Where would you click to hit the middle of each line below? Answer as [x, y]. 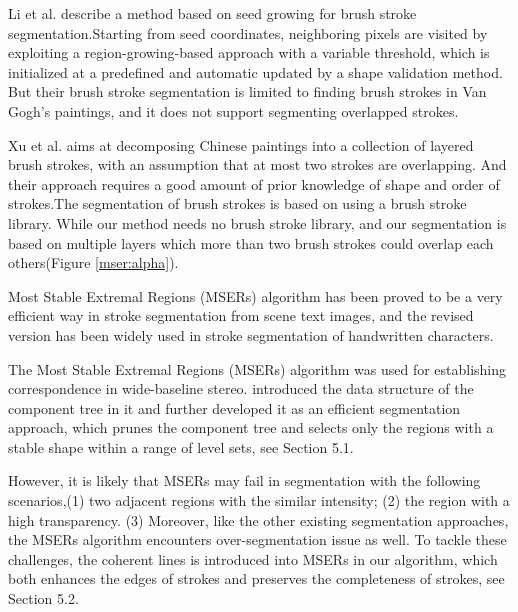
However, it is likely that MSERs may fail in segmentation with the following [244, 480]
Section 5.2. [43, 598]
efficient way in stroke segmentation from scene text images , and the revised [241, 315]
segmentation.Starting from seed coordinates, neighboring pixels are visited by [248, 32]
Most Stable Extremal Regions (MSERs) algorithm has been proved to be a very [255, 295]
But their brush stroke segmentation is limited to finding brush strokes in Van [247, 91]
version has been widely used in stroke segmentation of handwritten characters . [251, 334]
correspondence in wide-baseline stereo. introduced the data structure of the [241, 388]
